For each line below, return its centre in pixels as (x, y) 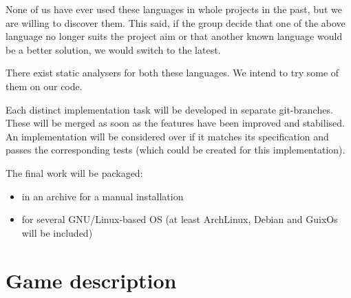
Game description (91, 280)
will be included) (57, 232)
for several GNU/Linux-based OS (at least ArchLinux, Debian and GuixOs (180, 219)
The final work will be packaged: (74, 172)
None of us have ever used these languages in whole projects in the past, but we (174, 9)
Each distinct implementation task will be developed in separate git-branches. (169, 109)
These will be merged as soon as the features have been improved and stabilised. (175, 123)
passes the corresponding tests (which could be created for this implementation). (175, 150)
